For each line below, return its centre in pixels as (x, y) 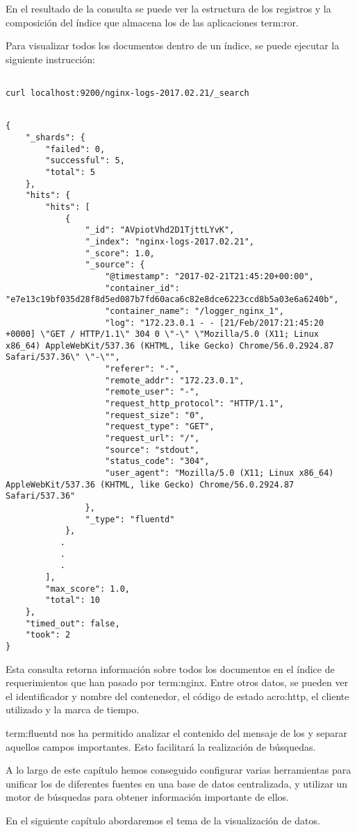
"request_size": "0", (155, 415)
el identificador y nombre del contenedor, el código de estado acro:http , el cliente (177, 696)
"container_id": (142, 288)
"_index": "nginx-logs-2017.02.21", (169, 241)
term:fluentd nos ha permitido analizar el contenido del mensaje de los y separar (177, 732)
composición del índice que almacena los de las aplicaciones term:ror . (152, 22)
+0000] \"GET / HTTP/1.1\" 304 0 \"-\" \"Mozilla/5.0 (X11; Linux (163, 334)
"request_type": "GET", (160, 427)
